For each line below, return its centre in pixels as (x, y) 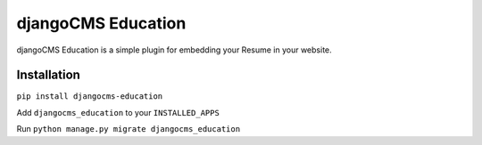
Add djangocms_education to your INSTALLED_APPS (118, 112)
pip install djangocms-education (90, 97)
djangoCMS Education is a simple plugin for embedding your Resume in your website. (174, 50)
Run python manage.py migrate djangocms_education (129, 129)
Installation (48, 75)
